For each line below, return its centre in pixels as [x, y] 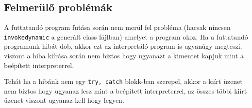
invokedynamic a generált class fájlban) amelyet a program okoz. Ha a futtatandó [126, 36]
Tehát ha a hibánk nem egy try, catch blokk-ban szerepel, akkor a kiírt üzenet [123, 81]
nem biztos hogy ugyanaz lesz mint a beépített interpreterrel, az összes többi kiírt [126, 90]
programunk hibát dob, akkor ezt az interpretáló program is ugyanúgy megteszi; [123, 46]
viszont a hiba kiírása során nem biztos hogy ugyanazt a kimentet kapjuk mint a [124, 56]
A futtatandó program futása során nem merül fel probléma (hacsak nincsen [117, 27]
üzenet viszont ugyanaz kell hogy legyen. [64, 100]
